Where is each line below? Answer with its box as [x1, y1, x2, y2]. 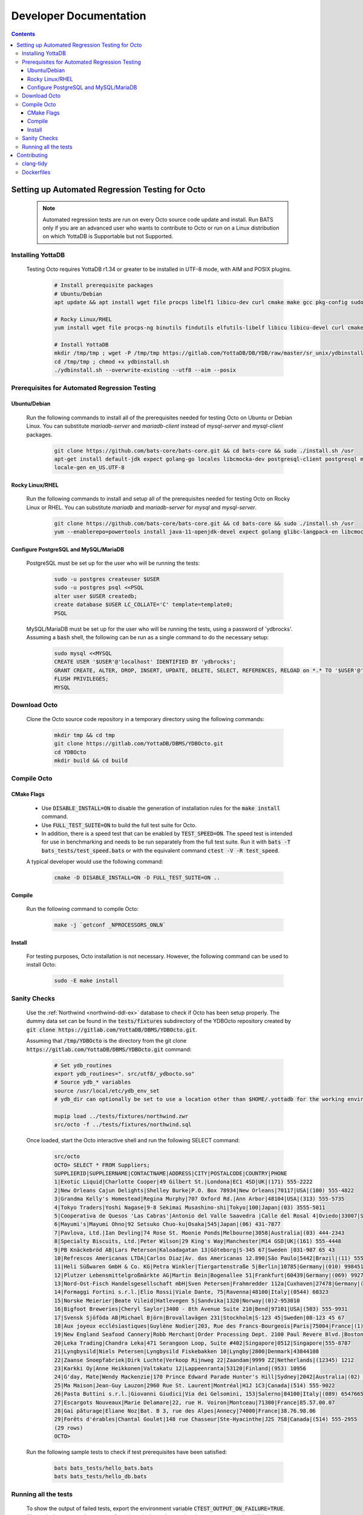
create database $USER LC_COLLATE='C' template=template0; [54, 601, 233, 608]
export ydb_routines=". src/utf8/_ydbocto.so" [54, 1070, 195, 1077]
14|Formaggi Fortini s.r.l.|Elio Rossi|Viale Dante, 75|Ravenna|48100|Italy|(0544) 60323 [54, 1288, 329, 1296]
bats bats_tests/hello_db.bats [54, 1473, 148, 1480]
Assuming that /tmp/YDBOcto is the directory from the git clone [26, 1037, 187, 1045]
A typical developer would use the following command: [26, 858, 163, 865]
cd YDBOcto [54, 748, 87, 756]
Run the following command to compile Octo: [26, 905, 139, 913]
